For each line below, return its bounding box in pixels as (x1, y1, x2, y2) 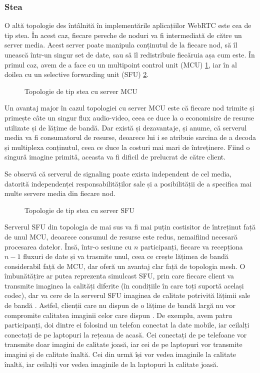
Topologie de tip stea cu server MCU (24, 85, 137, 96)
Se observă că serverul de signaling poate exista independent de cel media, (4, 168, 232, 178)
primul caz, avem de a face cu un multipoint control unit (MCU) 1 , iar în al (4, 59, 237, 69)
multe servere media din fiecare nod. (4, 188, 115, 198)
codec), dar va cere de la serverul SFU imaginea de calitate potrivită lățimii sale (4, 290, 250, 300)
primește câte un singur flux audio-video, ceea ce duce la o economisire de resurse (4, 112, 254, 122)
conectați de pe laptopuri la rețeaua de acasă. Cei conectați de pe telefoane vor (4, 329, 247, 339)
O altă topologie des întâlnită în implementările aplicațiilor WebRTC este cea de (4, 20, 251, 30)
